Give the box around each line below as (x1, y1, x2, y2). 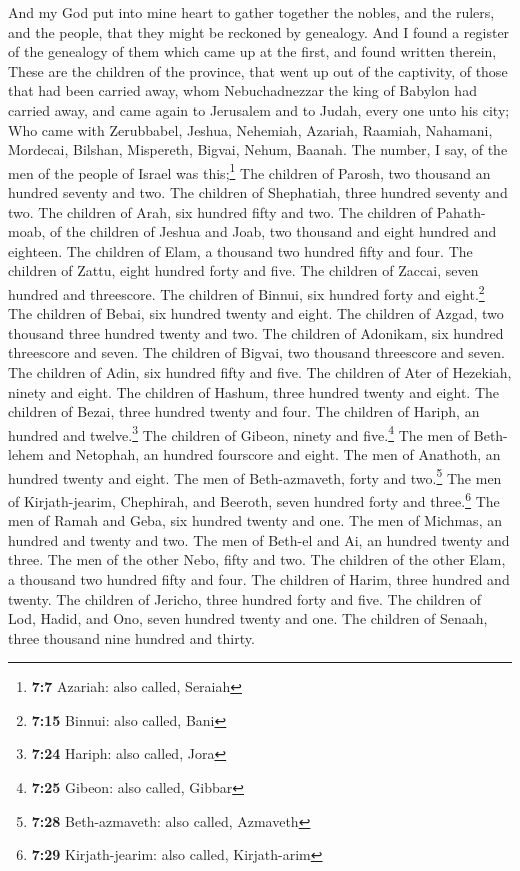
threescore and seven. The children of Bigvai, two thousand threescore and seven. (8, 342, 505, 363)
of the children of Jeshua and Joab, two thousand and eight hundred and (49, 221, 497, 242)
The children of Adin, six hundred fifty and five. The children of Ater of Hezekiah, (8, 362, 512, 382)
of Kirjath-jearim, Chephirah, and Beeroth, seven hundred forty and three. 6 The (8, 487, 500, 511)
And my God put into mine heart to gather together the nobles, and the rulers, (8, 2, 495, 22)
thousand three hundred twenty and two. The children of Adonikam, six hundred (8, 322, 504, 343)
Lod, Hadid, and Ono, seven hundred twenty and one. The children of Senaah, (8, 608, 488, 629)
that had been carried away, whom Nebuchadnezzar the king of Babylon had (8, 80, 477, 101)
